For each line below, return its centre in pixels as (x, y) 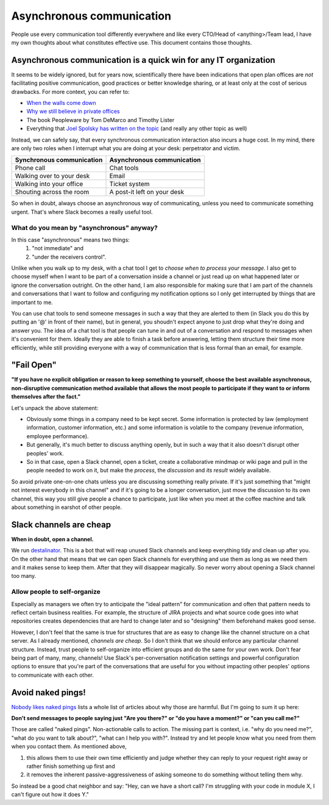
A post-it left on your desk (147, 192)
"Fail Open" (34, 365)
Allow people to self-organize (56, 592)
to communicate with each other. (53, 675)
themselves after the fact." (46, 397)
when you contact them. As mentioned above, (69, 746)
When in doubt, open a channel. (52, 539)
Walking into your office (49, 184)
